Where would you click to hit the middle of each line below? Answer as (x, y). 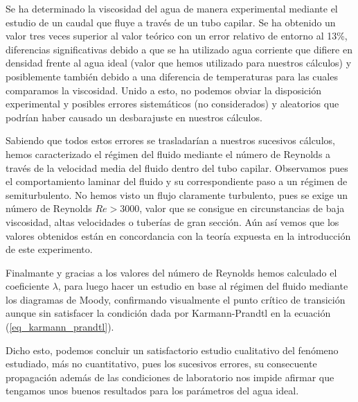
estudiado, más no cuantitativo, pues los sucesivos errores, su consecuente (161, 364)
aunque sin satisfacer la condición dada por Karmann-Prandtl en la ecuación (168, 313)
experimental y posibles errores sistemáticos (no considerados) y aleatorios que (172, 104)
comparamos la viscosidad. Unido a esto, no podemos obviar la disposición (164, 90)
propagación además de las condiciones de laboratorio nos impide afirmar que (170, 377)
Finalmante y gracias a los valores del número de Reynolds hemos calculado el (171, 272)
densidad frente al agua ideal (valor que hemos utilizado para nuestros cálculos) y (179, 63)
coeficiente (27, 286)
